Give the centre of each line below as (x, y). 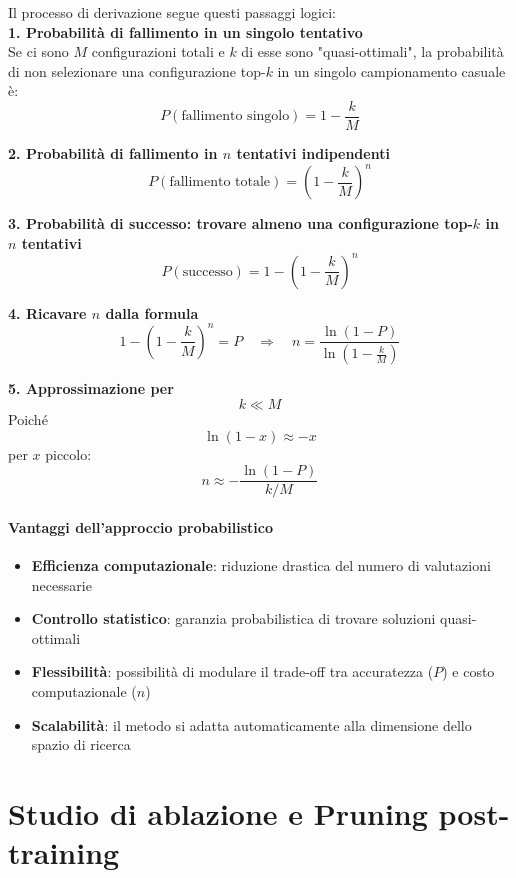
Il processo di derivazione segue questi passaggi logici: (172, 12)
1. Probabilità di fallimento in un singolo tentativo (185, 31)
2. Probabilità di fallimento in (113, 153)
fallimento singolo (235, 116)
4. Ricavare (47, 312)
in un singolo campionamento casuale (391, 70)
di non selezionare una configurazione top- (137, 70)
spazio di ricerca (81, 744)
